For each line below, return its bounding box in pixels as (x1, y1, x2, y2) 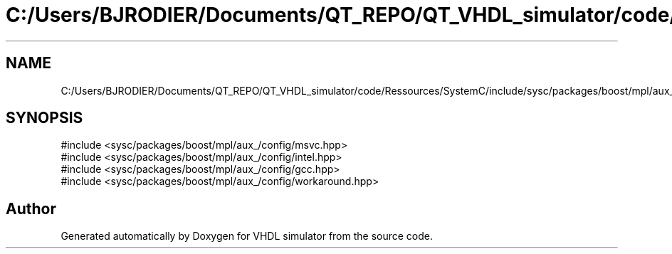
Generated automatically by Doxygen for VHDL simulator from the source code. (61, 230, 434, 243)
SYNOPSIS (6, 109, 83, 127)
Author (6, 199, 56, 218)
